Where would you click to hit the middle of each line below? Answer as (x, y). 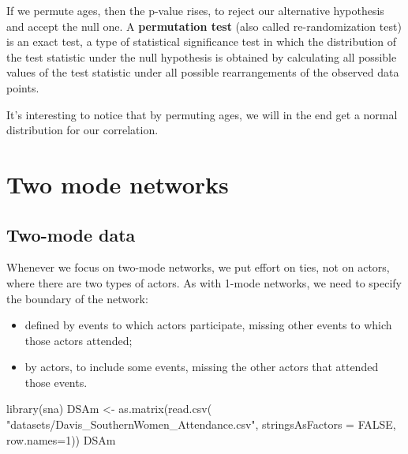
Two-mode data (71, 234)
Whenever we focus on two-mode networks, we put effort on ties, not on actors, (198, 267)
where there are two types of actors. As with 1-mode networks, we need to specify (204, 282)
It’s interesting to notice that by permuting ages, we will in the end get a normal (202, 114)
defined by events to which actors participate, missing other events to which (208, 325)
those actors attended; (79, 340)
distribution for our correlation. (82, 130)
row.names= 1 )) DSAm (61, 439)
